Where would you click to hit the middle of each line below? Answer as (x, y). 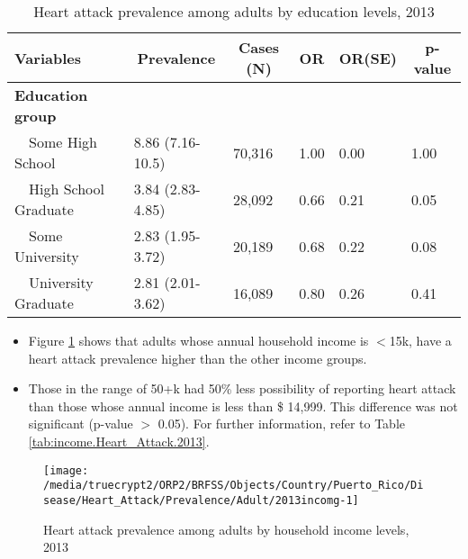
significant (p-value (81, 424)
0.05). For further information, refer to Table (282, 424)
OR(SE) (368, 58)
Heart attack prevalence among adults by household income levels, (226, 529)
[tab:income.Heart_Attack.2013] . (119, 441)
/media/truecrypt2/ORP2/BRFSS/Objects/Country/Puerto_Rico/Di (234, 486)
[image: (66, 470)
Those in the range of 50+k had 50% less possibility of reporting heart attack (242, 388)
